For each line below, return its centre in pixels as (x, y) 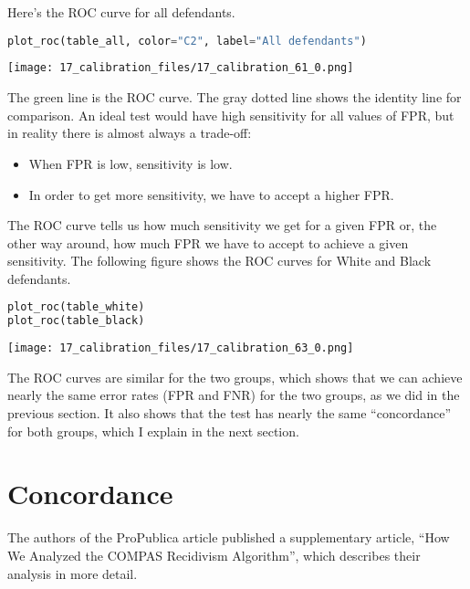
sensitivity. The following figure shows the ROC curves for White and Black (219, 261)
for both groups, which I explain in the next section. (153, 431)
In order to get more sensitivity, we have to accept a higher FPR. (211, 194)
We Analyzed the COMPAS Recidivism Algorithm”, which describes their (214, 555)
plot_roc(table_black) (76, 321)
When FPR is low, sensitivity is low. (131, 163)
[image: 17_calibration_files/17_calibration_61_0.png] (181, 68)
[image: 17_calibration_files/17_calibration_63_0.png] (181, 348)
